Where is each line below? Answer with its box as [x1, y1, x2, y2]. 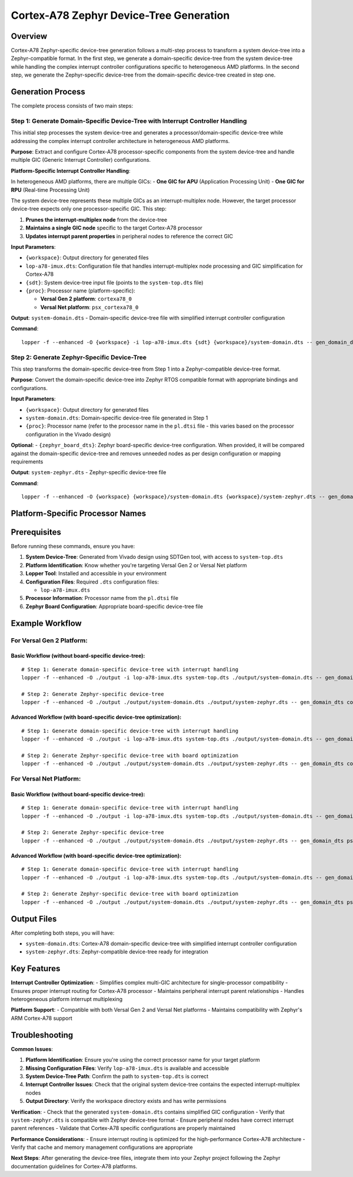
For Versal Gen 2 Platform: [11, 636, 88, 644]
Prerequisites [11, 527, 61, 537]
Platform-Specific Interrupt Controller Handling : [11, 167, 131, 174]
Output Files [11, 913, 57, 923]
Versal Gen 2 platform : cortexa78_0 [40, 295, 132, 302]
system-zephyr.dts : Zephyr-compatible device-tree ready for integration [25, 948, 209, 955]
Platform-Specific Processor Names [11, 508, 146, 518]
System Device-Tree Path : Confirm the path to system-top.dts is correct [25, 1072, 209, 1079]
